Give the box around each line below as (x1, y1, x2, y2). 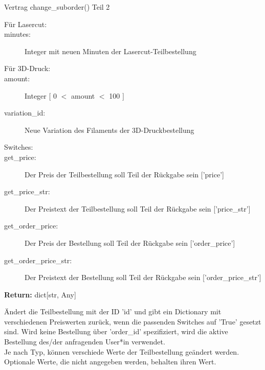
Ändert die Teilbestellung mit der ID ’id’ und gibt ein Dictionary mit (4, 306, 222, 317)
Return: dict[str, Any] (4, 289, 76, 299)
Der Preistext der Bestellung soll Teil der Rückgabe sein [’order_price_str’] (25, 272, 261, 283)
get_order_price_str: (4, 255, 72, 265)
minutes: (4, 29, 31, 39)
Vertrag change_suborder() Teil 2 (4, 2, 110, 12)
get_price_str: (4, 186, 50, 197)
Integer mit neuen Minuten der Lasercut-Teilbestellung (25, 45, 196, 56)
